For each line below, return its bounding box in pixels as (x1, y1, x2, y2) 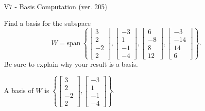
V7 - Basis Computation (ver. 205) (4, 1, 107, 11)
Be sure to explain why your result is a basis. (4, 58, 138, 69)
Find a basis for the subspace (4, 18, 91, 28)
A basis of (4, 85, 34, 95)
